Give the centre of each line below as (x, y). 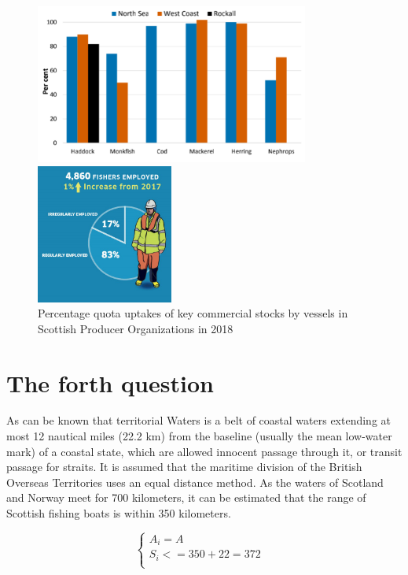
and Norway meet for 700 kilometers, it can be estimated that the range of (186, 497)
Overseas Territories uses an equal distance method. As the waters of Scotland (195, 482)
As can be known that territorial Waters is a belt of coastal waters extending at (199, 420)
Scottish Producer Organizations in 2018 (136, 328)
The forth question (110, 382)
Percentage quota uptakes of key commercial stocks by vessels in (193, 313)
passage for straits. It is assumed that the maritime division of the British (184, 467)
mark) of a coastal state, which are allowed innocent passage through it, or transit (204, 451)
